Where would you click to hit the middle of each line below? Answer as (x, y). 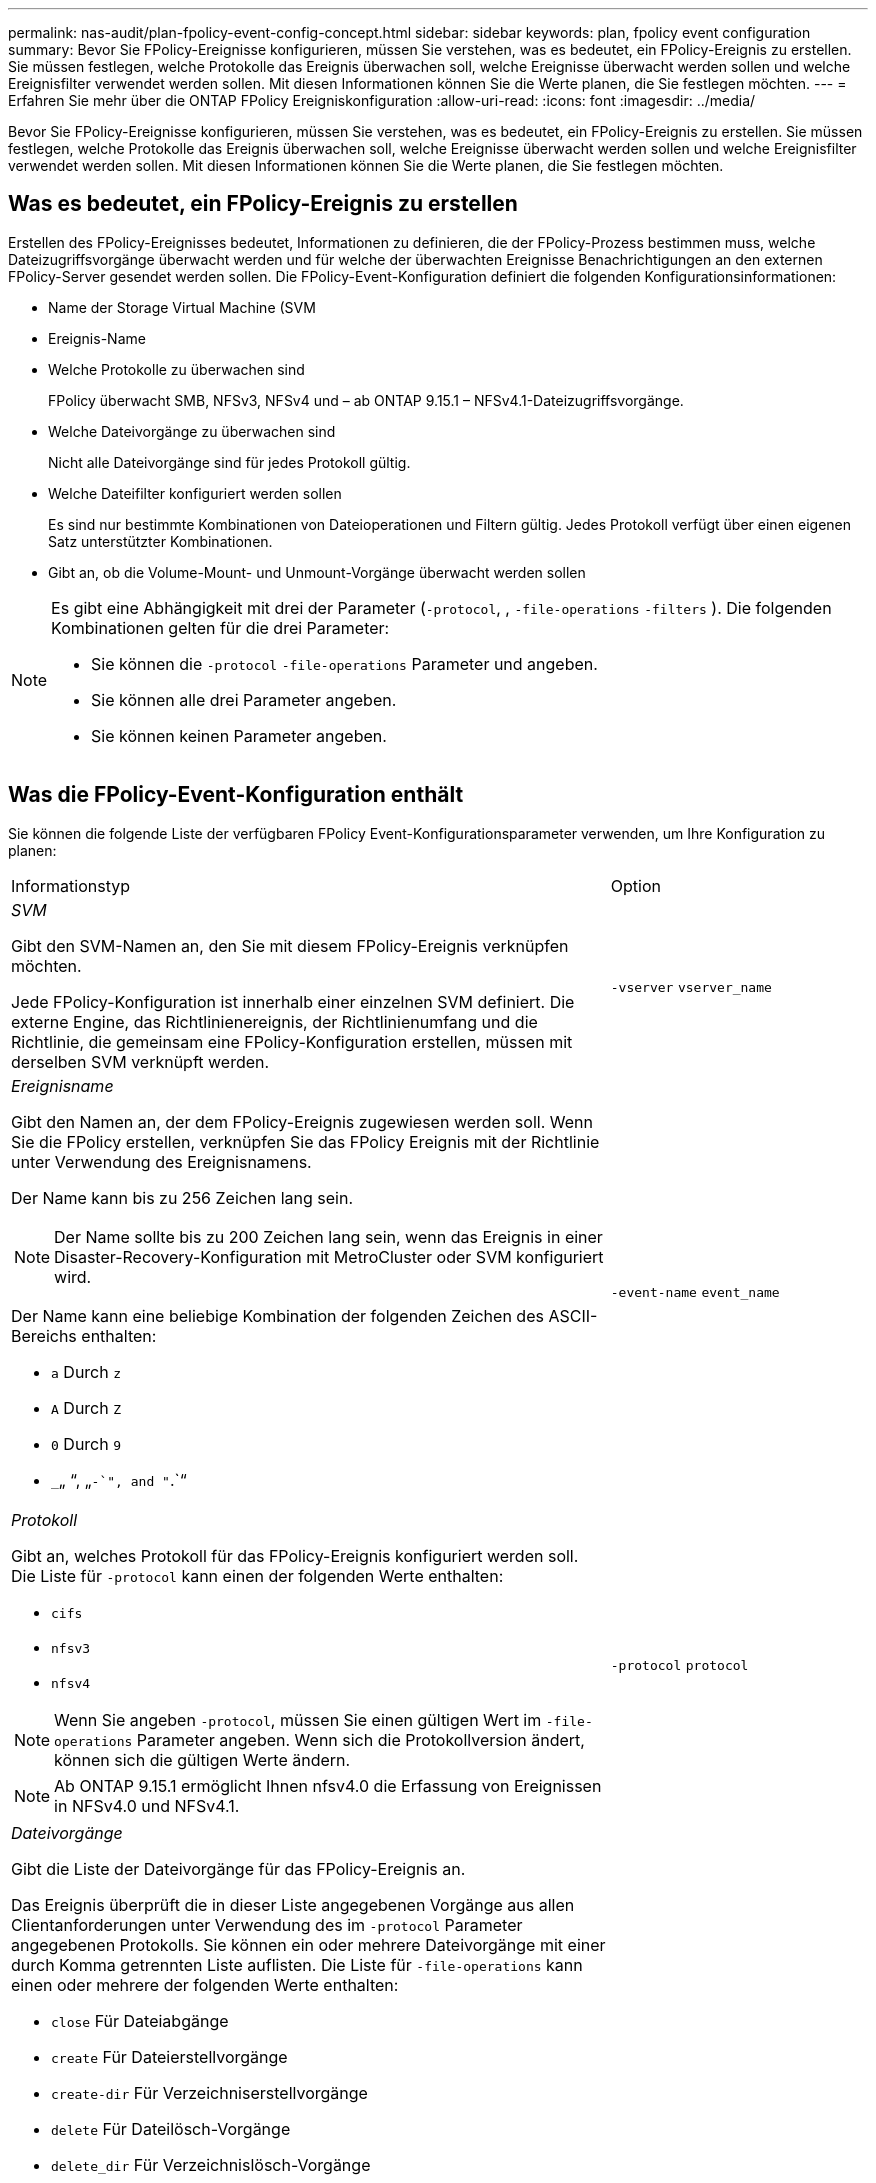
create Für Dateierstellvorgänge (169, 2056)
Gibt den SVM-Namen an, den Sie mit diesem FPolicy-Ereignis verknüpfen (290, 945)
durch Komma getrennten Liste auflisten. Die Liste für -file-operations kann (297, 1964)
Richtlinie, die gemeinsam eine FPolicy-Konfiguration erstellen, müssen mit (292, 1041)
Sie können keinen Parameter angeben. (239, 735)
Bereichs (44, 1335)
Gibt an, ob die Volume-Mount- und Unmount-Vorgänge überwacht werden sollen (317, 572)
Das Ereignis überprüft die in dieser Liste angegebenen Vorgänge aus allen (293, 1904)
